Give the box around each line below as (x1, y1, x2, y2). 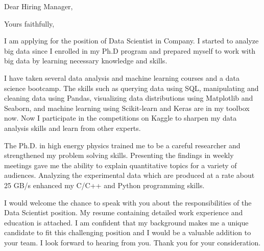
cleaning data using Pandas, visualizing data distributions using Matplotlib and (4, 93, 253, 103)
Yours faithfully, (4, 18, 55, 29)
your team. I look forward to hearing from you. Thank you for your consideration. (4, 237, 261, 247)
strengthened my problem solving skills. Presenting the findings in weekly (4, 150, 234, 161)
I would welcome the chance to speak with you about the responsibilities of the (4, 197, 252, 208)
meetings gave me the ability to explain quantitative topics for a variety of (4, 159, 237, 170)
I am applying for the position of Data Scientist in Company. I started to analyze (4, 35, 259, 46)
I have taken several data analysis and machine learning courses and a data (4, 72, 239, 83)
